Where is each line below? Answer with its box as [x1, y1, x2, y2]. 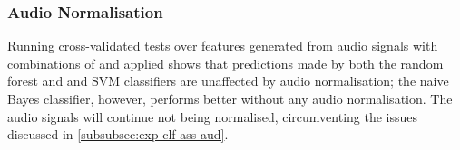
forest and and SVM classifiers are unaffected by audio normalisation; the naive [7, 71, 449, 90]
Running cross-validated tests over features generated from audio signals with [7, 36, 438, 55]
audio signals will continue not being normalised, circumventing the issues [7, 107, 418, 126]
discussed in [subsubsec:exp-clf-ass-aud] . [7, 125, 229, 144]
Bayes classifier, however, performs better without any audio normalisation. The [7, 89, 453, 108]
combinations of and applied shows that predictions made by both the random [7, 53, 444, 72]
